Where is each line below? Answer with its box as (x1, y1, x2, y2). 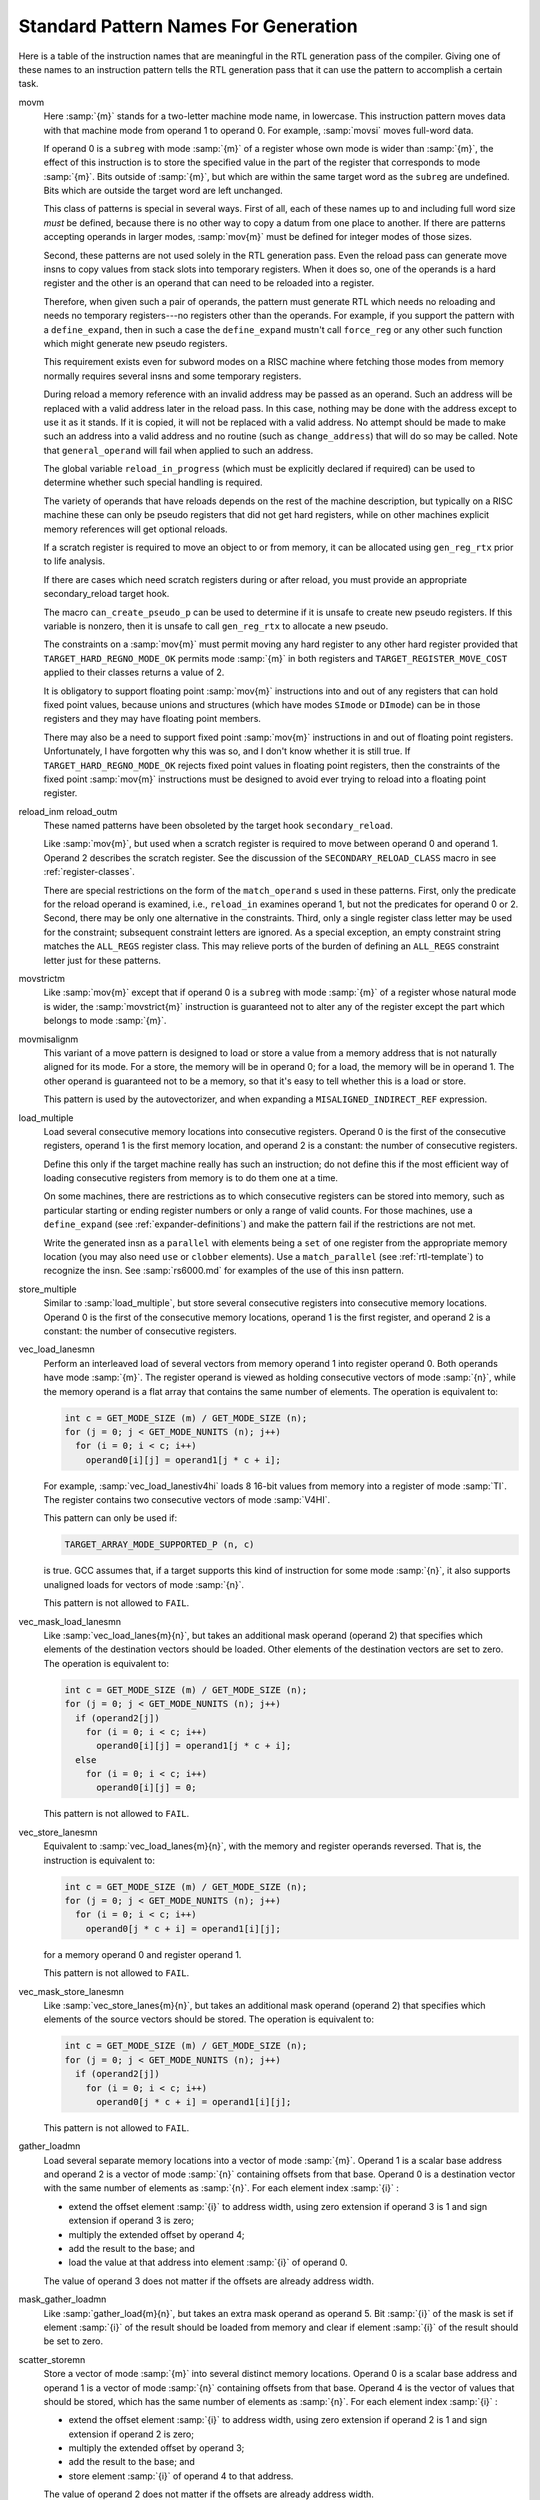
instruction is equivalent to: (43, 1854, 155, 1866)
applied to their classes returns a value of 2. (43, 666, 225, 679)
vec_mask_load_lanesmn (18, 1615, 122, 1627)
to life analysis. (43, 555, 105, 567)
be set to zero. (43, 2335, 104, 2347)
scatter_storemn (18, 2353, 86, 2365)
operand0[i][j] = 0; (96, 1782, 197, 1794)
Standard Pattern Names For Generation (18, 15, 359, 37)
